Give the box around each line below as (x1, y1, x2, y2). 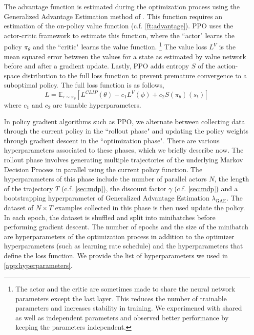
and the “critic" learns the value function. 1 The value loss (33, 40, 207, 52)
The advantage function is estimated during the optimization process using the (4, 1, 240, 11)
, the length (214, 174, 249, 184)
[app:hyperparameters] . (4, 260, 73, 270)
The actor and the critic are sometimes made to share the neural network (15, 284, 235, 294)
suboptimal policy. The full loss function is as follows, (4, 80, 164, 90)
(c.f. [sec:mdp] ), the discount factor (61, 183, 167, 193)
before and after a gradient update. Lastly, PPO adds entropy (4, 61, 189, 71)
